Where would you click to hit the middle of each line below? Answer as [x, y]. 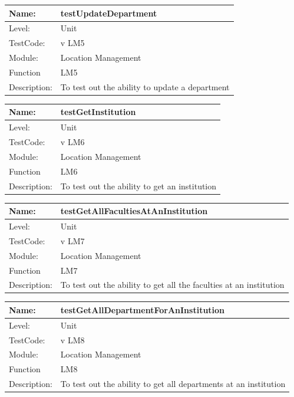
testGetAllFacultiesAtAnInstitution [134, 211]
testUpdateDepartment [109, 13]
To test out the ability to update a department [145, 86]
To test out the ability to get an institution [138, 186]
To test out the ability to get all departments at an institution [173, 384]
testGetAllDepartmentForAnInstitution [143, 309]
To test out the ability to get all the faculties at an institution [172, 285]
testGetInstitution [98, 112]
